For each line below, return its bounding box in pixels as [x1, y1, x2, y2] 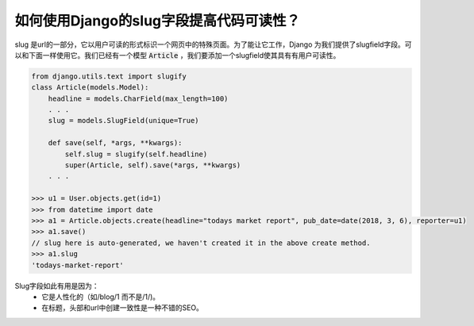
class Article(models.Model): [31, 83, 149, 92]
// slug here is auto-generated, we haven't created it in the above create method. [31, 238, 371, 247]
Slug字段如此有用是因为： [14, 281, 99, 290]
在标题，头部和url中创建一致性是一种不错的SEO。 [41, 303, 204, 313]
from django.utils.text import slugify [31, 71, 187, 81]
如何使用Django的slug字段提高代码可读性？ [14, 12, 301, 29]
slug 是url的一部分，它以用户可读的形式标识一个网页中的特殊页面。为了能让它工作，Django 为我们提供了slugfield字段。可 [14, 40, 412, 49]
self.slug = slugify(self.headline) [64, 149, 208, 159]
